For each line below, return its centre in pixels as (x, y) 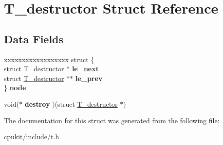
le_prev (89, 78)
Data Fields (34, 39)
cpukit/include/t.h (32, 137)
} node (15, 88)
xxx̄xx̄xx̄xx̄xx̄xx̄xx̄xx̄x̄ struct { (49, 59)
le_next (85, 69)
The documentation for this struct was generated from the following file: (112, 120)
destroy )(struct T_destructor (71, 104)
